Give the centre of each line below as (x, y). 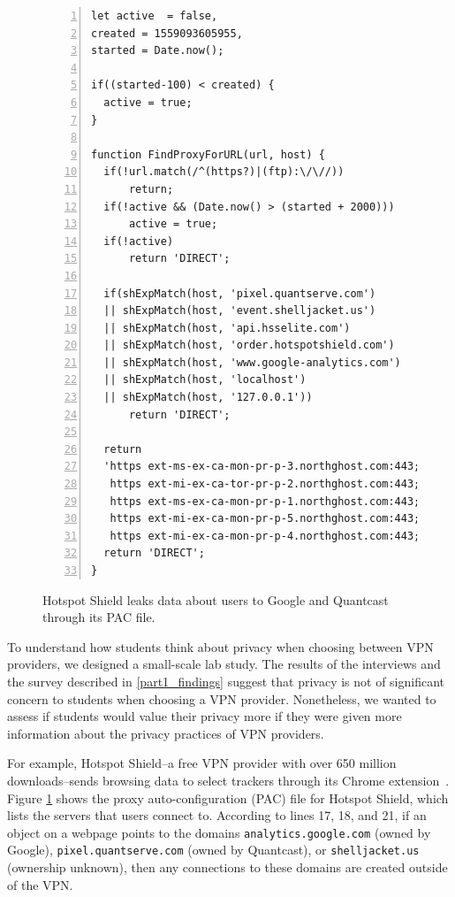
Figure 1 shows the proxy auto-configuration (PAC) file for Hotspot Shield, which (228, 797)
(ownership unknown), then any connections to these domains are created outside (227, 867)
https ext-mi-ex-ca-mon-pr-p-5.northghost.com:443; (265, 519)
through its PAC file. (99, 617)
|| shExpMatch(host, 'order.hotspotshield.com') (249, 345)
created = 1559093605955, (167, 33)
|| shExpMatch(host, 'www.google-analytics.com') (252, 362)
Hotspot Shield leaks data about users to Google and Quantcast (216, 599)
